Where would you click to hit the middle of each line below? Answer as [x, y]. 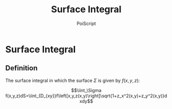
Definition [21, 68]
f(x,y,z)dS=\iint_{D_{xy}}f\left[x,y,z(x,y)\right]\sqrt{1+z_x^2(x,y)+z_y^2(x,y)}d [86, 96]
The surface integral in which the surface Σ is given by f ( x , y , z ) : [73, 80]
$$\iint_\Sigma [86, 90]
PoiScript [86, 23]
